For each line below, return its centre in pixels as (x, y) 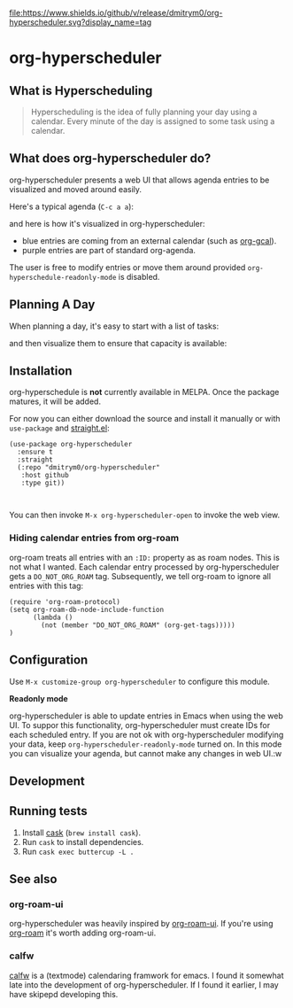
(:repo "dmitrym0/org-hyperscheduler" (89, 468)
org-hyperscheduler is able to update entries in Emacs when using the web (146, 716)
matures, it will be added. (55, 401)
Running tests (49, 811)
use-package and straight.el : (59, 428)
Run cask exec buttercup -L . (78, 851)
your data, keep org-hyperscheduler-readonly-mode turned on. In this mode (146, 744)
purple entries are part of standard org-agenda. (109, 250)
